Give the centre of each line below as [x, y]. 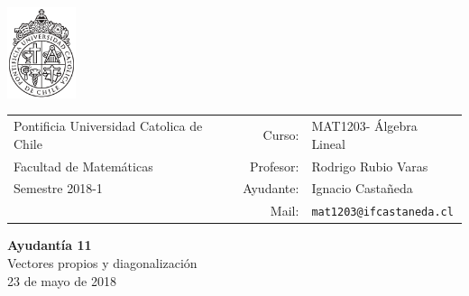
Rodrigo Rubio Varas [370, 166]
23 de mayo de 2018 [62, 280]
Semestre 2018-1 [58, 188]
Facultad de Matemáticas [83, 166]
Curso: [281, 134]
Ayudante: [271, 188]
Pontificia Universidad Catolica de [108, 126]
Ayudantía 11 [50, 245]
